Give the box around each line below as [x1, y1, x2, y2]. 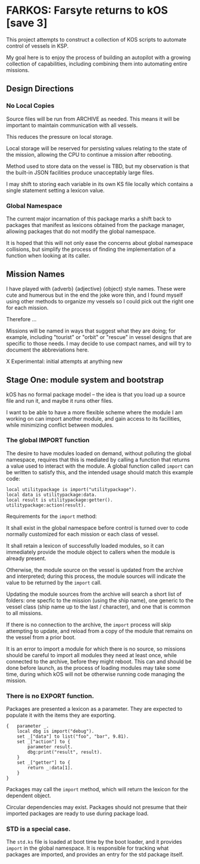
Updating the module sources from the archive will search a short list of [6, 590, 182, 598]
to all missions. [6, 609, 43, 617]
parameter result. [27, 744, 73, 750]
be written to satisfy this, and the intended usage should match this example [6, 468, 193, 475]
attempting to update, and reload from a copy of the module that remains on [6, 627, 193, 635]
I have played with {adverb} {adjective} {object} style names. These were [6, 285, 186, 292]
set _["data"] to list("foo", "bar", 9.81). [17, 734, 129, 739]
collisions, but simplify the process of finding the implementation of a [6, 245, 176, 253]
